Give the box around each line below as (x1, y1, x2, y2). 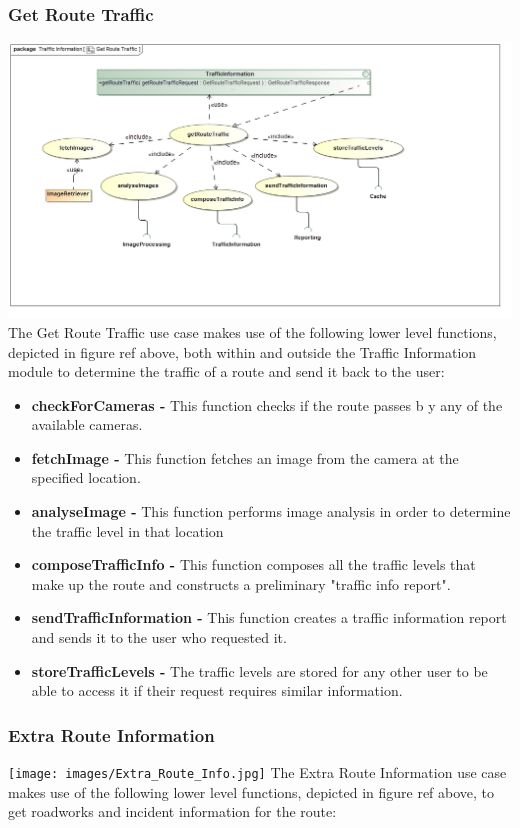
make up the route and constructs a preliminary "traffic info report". (31, 573, 451, 594)
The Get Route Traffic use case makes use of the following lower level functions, (8, 321, 497, 342)
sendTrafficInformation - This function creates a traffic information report (31, 607, 507, 628)
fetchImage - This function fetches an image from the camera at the (31, 447, 459, 468)
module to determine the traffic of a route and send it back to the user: (8, 361, 445, 382)
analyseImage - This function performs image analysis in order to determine (31, 501, 511, 522)
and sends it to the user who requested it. (31, 627, 287, 648)
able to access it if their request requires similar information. (31, 680, 403, 701)
